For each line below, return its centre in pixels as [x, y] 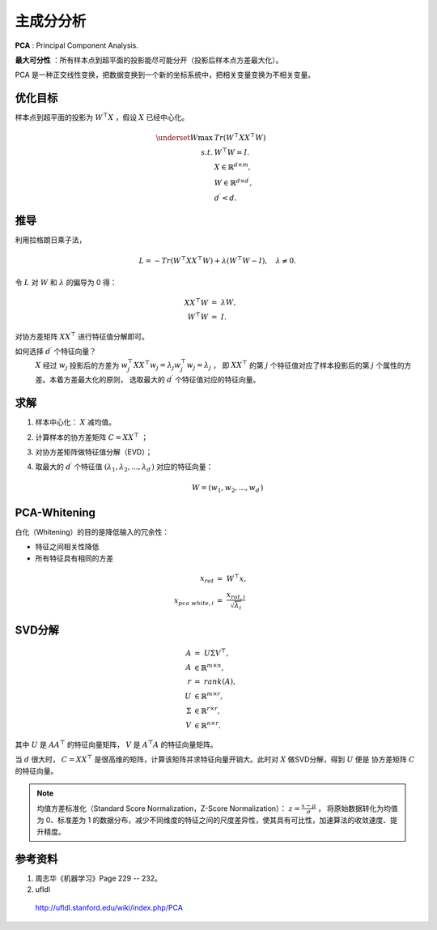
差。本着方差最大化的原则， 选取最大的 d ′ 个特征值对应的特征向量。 [148, 379]
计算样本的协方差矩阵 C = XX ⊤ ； [92, 436]
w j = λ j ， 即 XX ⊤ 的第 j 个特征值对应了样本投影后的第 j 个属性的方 [299, 365]
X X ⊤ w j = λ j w [157, 365]
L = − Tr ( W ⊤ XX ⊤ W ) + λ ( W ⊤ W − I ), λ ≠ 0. [218, 260]
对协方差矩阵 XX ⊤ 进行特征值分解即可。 [82, 336]
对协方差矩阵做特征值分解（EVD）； [94, 452]
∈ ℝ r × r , [207, 710]
